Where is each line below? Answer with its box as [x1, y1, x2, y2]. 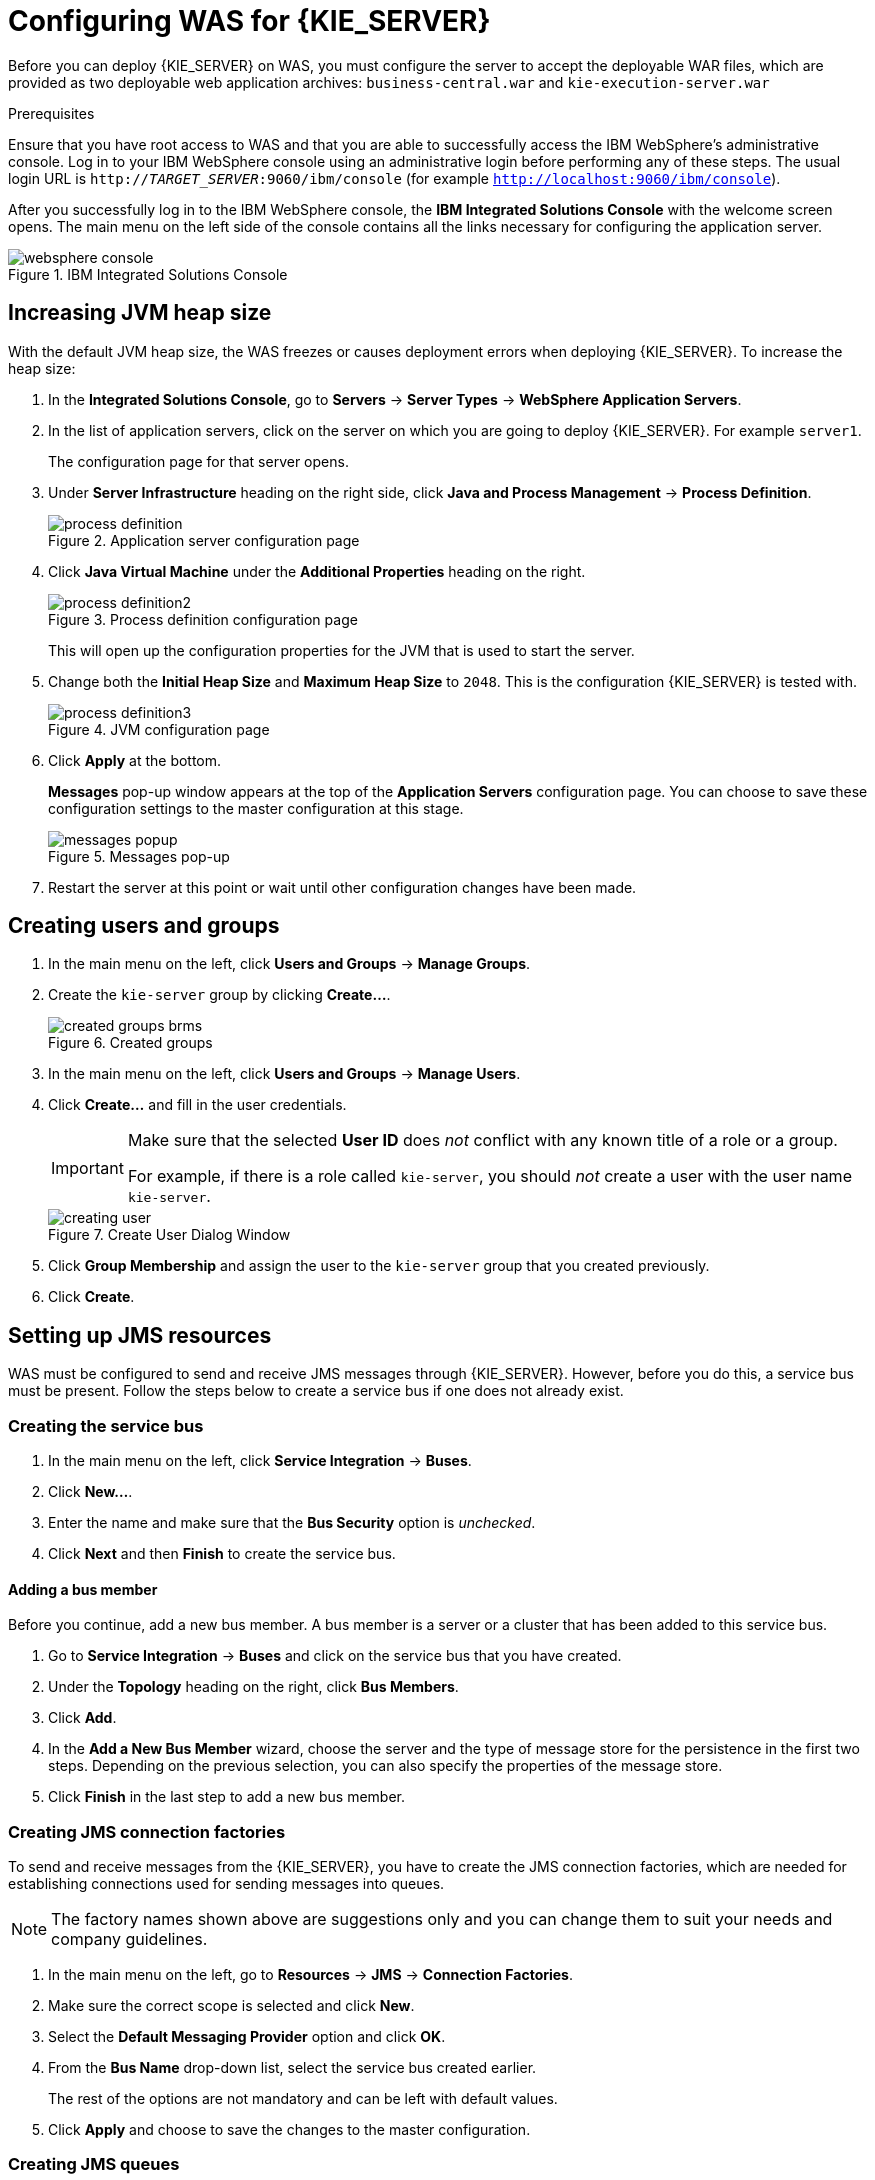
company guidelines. [51, 1929, 208, 1949]
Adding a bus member [8, 1580, 158, 1598]
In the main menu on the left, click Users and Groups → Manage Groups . [48, 955, 531, 973]
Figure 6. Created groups [48, 1034, 213, 1052]
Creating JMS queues [8, 2154, 180, 2175]
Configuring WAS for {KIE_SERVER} [8, 4, 491, 38]
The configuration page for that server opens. [48, 452, 349, 470]
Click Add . [48, 1709, 117, 1727]
